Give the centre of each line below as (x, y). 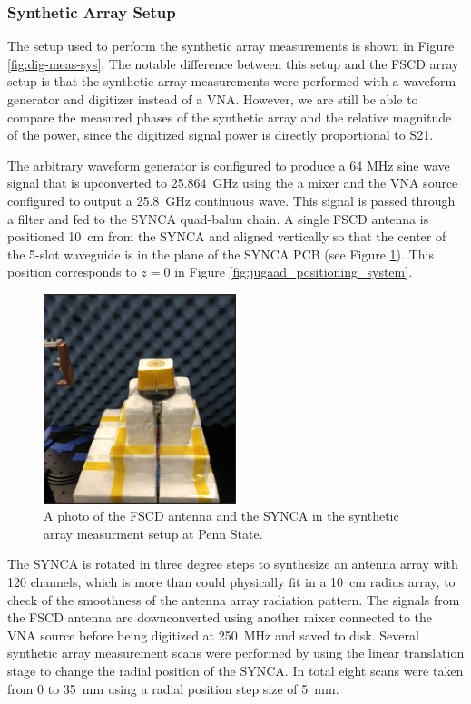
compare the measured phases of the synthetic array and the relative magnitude (230, 117)
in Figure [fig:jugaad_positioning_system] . (294, 272)
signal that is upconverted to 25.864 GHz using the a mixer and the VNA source (233, 183)
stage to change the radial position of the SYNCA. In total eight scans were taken (235, 670)
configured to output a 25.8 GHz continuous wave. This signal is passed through (231, 200)
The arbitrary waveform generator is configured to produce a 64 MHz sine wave (229, 165)
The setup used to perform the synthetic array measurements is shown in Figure (231, 46)
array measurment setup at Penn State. (153, 533)
